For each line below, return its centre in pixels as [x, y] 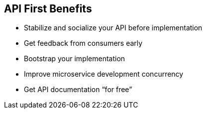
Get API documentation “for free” [78, 90]
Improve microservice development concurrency [104, 74]
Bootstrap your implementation [75, 59]
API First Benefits [48, 9]
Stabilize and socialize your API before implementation [113, 28]
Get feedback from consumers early [83, 43]
